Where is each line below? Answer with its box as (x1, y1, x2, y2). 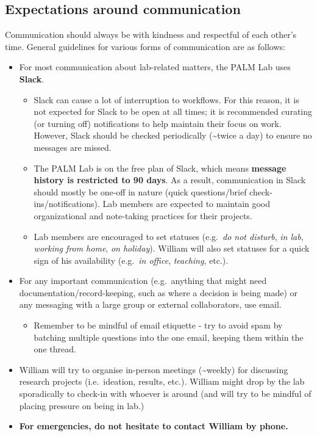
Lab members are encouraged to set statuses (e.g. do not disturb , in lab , (34, 230, 304, 242)
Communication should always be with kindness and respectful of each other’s (5, 28, 297, 41)
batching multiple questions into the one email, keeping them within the (34, 330, 304, 343)
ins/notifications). (34, 197, 100, 210)
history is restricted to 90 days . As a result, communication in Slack (34, 173, 306, 186)
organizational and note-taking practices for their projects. (34, 209, 252, 222)
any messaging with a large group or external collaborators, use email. (19, 298, 282, 311)
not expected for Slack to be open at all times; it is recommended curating (34, 105, 313, 118)
